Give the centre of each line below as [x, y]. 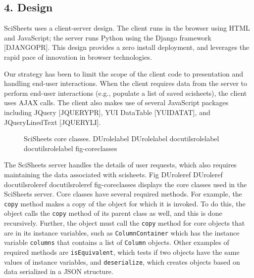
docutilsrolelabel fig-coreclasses [71, 148]
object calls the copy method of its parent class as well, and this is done [113, 213]
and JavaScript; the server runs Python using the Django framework [108, 37]
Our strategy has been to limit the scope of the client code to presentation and [124, 73]
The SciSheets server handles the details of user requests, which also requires [120, 165]
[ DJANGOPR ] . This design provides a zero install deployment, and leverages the [127, 47]
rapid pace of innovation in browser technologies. [78, 57]
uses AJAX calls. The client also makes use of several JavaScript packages [116, 102]
